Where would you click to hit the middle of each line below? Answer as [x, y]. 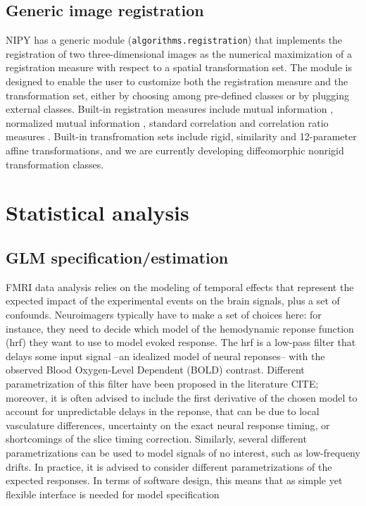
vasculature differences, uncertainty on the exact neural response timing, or [168, 425]
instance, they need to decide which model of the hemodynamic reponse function [180, 328]
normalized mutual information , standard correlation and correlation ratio [167, 122]
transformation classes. [55, 164]
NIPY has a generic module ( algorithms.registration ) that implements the [174, 40]
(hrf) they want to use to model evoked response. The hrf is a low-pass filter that [181, 342]
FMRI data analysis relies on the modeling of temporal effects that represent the [180, 286]
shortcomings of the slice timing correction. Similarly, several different [156, 439]
